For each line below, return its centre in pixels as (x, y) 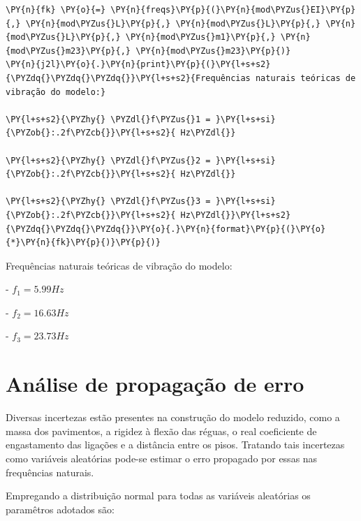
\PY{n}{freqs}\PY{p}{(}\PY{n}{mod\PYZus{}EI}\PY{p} (233, 10)
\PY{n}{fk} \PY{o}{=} (56, 10)
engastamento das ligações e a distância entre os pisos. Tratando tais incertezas (175, 445)
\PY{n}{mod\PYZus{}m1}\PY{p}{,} (200, 37)
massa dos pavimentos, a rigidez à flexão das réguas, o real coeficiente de (161, 431)
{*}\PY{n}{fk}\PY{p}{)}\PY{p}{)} (83, 243)
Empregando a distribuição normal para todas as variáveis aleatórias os (158, 496)
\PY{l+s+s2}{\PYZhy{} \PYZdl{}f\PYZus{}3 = (108, 201)
